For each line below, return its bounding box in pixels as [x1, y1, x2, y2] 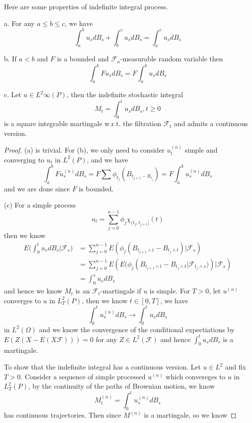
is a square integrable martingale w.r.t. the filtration [4, 118, 162, 129]
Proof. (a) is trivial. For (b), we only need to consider [4, 145, 165, 155]
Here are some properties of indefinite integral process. [4, 1, 168, 11]
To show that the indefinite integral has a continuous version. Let [4, 362, 201, 372]
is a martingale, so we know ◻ [144, 410, 237, 420]
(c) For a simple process [4, 200, 76, 210]
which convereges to [166, 371, 225, 381]
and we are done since [4, 183, 70, 193]
